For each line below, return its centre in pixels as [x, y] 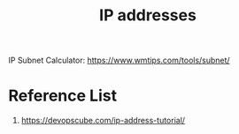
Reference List [62, 96]
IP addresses [148, 15]
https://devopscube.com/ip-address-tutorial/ [103, 121]
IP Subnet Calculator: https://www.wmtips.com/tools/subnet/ [119, 60]
